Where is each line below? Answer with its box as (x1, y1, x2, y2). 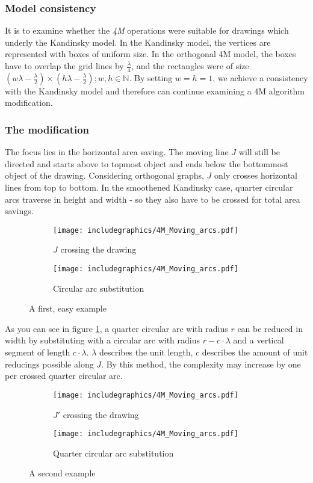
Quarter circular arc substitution (53, 446, 174, 459)
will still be (238, 146, 280, 158)
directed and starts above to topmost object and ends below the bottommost (5, 157, 288, 170)
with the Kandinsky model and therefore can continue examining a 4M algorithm (5, 84, 305, 97)
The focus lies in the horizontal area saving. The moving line (5, 146, 229, 158)
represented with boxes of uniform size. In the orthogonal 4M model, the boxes (5, 48, 296, 60)
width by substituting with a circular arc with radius (5, 334, 200, 346)
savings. (5, 205, 34, 217)
